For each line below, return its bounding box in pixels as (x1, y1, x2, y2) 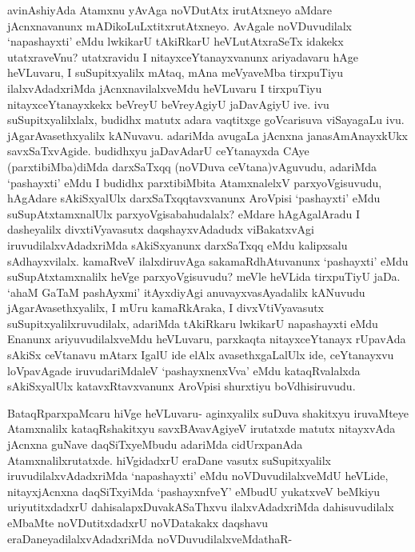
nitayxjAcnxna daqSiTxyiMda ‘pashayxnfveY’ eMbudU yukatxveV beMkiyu (7, 482, 381, 499)
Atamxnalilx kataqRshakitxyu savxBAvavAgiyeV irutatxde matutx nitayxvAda (7, 420, 396, 437)
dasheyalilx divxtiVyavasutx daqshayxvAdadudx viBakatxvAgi (7, 221, 314, 238)
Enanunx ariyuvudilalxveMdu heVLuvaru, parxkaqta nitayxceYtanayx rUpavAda (7, 330, 406, 347)
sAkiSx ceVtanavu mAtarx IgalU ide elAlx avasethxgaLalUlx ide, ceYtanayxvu (7, 346, 394, 363)
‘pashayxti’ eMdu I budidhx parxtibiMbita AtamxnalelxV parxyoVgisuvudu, (7, 174, 382, 190)
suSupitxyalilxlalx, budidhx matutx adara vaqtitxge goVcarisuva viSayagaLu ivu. (7, 111, 405, 128)
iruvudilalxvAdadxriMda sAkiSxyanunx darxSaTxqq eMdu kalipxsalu (7, 236, 348, 253)
